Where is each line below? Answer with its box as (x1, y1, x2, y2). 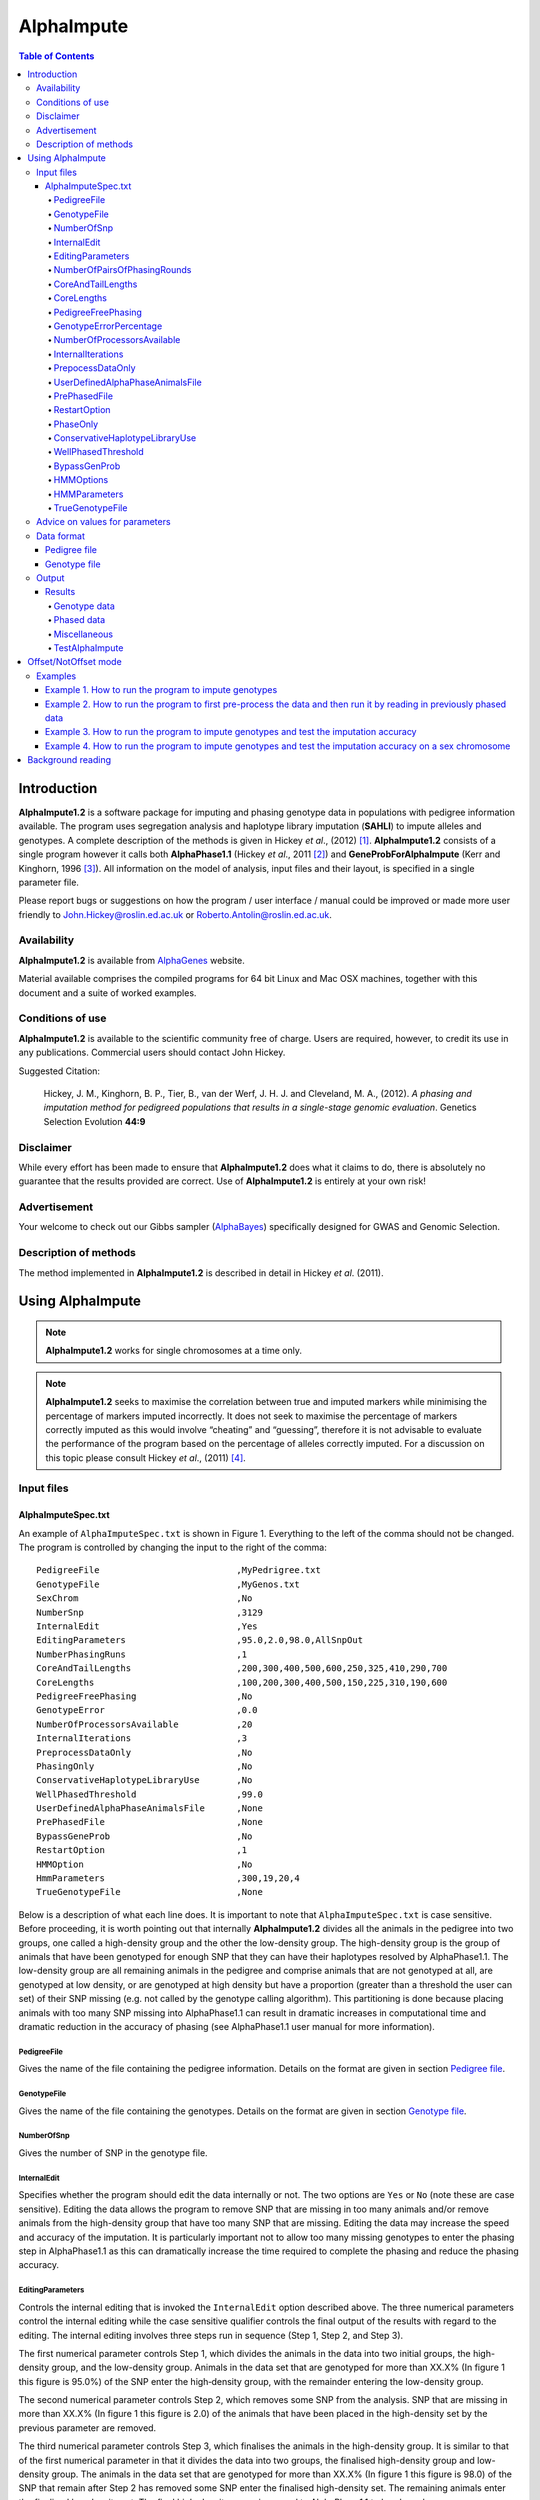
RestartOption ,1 (36, 1845, 248, 1856)
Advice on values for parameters (36, 516, 171, 528)
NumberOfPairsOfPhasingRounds (53, 264, 192, 276)
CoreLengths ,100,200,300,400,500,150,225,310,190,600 (36, 1676, 448, 1688)
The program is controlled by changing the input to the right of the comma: (18, 1541, 327, 1554)
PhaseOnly (53, 418, 99, 430)
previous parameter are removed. (18, 2421, 157, 2434)
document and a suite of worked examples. (18, 986, 197, 999)
